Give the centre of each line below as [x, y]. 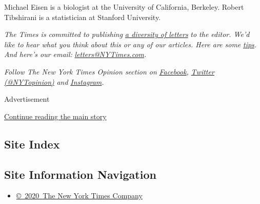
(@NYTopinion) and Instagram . [54, 81]
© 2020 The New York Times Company [79, 196]
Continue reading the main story [55, 116]
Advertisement [27, 99]
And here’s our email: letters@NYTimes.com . [75, 54]
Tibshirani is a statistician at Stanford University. [83, 17]
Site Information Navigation [80, 174]
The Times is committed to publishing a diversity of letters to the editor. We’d [127, 34]
